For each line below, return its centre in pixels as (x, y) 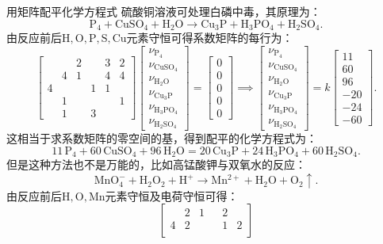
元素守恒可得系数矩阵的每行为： (210, 38)
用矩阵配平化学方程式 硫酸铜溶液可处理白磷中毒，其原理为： (164, 11)
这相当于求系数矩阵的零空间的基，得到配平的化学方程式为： (162, 137)
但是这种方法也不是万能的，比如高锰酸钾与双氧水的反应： (156, 164)
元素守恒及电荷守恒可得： (172, 195)
